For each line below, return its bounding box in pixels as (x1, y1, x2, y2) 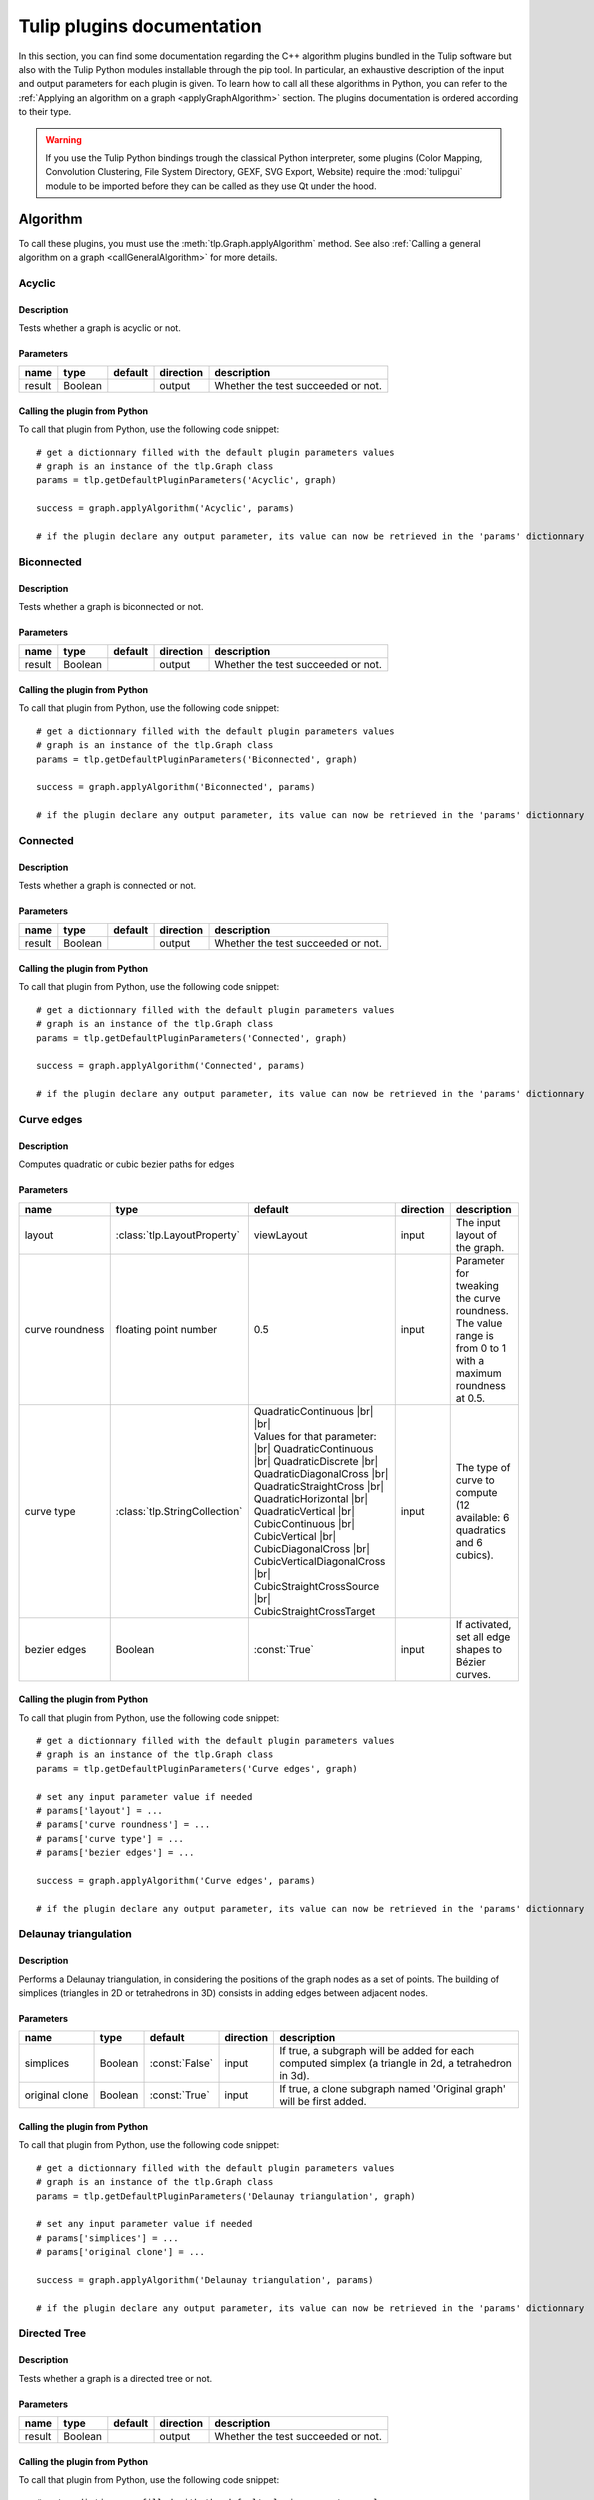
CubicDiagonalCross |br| (253, 1541, 370, 1555)
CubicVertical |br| (253, 1529, 337, 1543)
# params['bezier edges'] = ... (36, 1847, 195, 1859)
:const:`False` (149, 2056, 214, 2070)
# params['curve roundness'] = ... (36, 1819, 211, 1830)
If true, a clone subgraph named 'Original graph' (279, 2082, 507, 2096)
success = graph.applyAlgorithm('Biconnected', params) (36, 781, 316, 793)
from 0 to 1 (455, 1341, 507, 1355)
